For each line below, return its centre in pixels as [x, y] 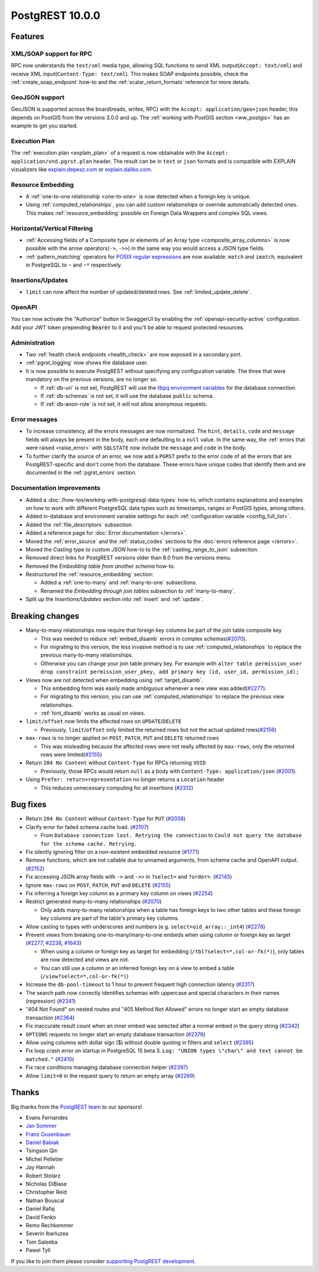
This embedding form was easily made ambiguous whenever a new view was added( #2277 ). [154, 688]
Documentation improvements [56, 488]
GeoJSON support [38, 97]
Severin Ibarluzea [47, 1234]
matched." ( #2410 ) [50, 1059]
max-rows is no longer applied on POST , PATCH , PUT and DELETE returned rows [122, 738]
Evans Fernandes [47, 1117]
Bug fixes [29, 804]
